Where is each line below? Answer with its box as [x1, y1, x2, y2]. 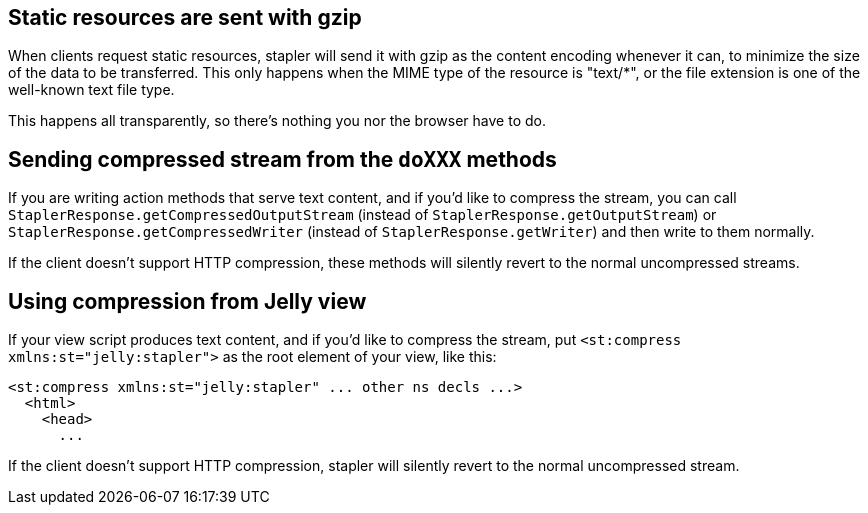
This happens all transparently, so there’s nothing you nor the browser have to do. [8, 112, 546, 130]
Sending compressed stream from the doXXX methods [8, 146, 557, 172]
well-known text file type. [8, 81, 175, 99]
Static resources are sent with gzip [8, 5, 362, 30]
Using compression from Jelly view [8, 288, 367, 314]
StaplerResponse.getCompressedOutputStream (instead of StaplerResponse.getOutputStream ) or [8, 206, 717, 224]
